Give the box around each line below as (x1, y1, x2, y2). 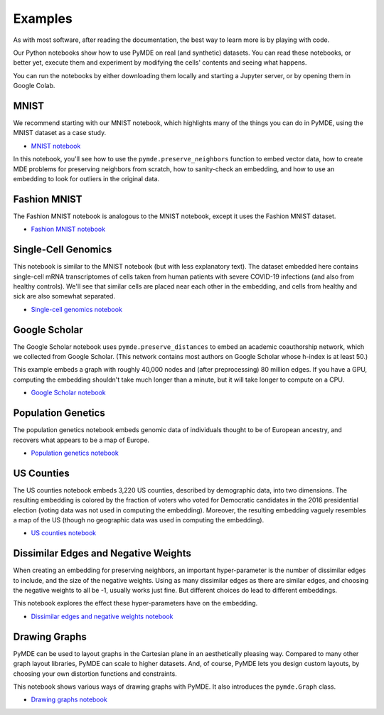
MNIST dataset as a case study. (13, 129, 107, 137)
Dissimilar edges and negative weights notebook (31, 612, 174, 620)
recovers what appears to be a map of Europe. (13, 436, 149, 444)
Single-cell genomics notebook (31, 305, 122, 313)
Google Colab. (13, 82, 55, 90)
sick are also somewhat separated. (13, 292, 115, 301)
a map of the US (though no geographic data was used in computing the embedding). (13, 515, 265, 524)
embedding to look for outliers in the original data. (13, 174, 160, 183)
